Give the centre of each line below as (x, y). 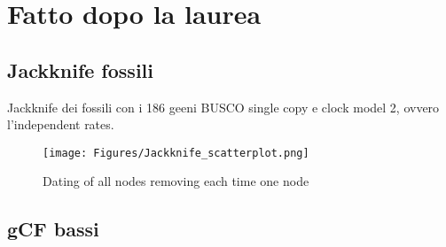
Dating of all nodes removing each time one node (176, 181)
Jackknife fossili (80, 69)
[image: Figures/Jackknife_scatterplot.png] (176, 153)
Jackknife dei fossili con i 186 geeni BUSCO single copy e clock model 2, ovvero (223, 107)
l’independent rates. (61, 124)
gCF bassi (53, 229)
